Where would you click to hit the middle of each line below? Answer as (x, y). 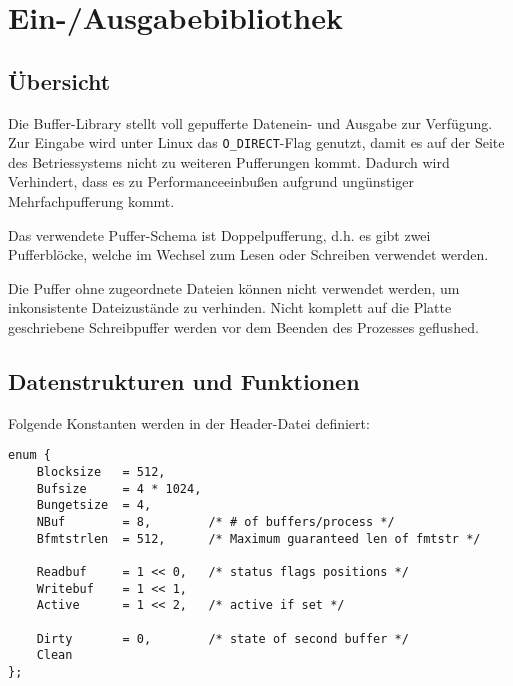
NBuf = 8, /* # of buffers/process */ (215, 522)
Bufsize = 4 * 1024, (119, 488)
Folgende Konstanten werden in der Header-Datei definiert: (189, 422)
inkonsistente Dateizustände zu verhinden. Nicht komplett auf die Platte (230, 307)
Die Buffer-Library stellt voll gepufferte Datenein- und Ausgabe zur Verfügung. (250, 122)
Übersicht (59, 80)
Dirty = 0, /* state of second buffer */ (222, 638)
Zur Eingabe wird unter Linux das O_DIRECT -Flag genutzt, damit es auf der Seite (256, 142)
